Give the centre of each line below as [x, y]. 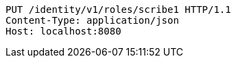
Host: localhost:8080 [63, 31]
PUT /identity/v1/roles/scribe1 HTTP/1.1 [118, 9]
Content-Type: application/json [92, 20]
